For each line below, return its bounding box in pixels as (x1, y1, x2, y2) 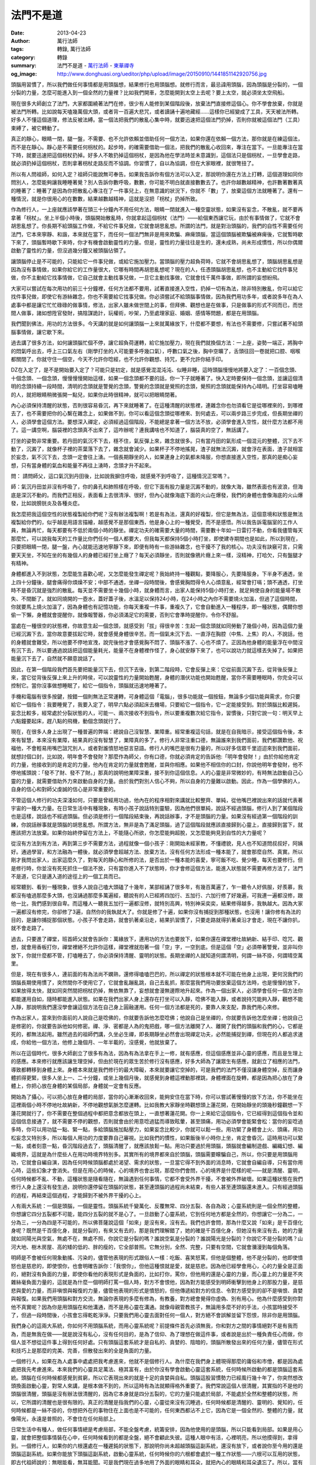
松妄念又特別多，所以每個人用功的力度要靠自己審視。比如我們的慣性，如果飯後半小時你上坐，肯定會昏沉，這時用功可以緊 (11, 1134, 303, 1141)
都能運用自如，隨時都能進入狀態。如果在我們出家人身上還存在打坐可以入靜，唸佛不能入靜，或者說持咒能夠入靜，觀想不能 (11, 995, 303, 1002)
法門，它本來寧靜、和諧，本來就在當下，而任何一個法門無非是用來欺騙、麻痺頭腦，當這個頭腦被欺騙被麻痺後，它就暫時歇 (11, 230, 303, 237)
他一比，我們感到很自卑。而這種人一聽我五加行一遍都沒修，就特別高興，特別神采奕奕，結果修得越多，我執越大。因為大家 (11, 900, 303, 907)
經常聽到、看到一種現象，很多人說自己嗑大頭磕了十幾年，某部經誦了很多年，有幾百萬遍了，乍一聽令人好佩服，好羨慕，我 (11, 884, 303, 891)
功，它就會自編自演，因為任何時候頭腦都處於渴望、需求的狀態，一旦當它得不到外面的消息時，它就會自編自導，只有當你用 (11, 1159, 303, 1166)
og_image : (11, 70, 37, 77)
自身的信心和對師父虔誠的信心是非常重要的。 (11, 786, 119, 793)
